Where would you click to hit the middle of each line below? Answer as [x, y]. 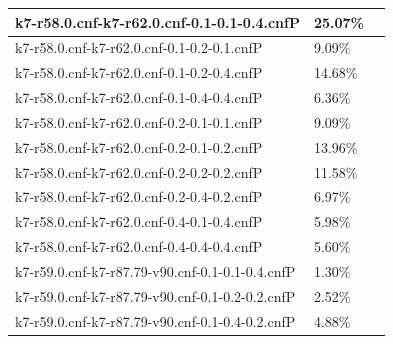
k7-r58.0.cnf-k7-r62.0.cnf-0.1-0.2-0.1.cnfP [139, 47]
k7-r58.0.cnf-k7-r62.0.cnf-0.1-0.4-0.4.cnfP [139, 97]
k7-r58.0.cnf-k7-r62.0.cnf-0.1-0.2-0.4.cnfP [139, 72]
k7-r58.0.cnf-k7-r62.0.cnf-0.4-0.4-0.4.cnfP [139, 246]
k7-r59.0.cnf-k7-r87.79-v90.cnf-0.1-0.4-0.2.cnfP [155, 320]
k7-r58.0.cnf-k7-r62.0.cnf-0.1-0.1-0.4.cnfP [157, 21]
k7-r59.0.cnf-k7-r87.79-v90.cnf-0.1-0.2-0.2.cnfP [155, 295]
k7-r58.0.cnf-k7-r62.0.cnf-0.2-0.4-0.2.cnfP [139, 196]
